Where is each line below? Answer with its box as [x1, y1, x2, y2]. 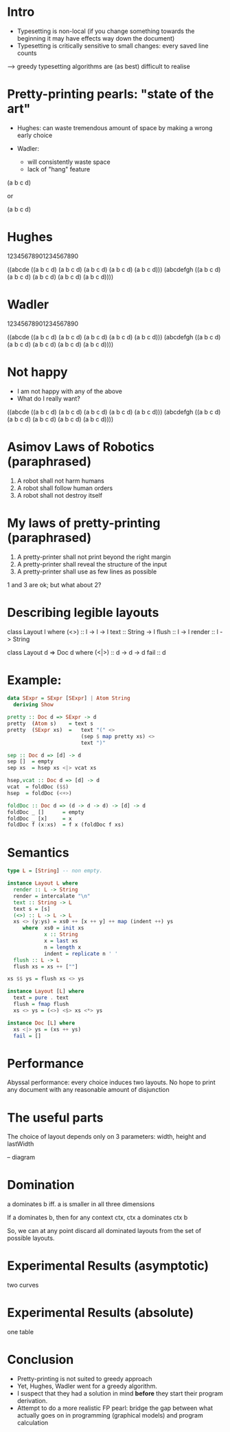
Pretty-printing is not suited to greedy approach [16, 1375, 152, 1382]
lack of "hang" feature [27, 165, 91, 173]
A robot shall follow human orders [16, 483, 113, 492]
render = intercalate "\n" [13, 892, 91, 899]
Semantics [7, 845, 70, 861]
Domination [7, 1177, 75, 1193]
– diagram [7, 1153, 36, 1161]
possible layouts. [7, 1234, 55, 1243]
